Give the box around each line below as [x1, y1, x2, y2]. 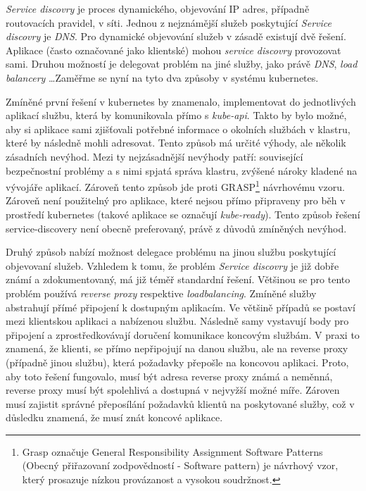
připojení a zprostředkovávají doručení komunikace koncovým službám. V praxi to [6, 327, 360, 342]
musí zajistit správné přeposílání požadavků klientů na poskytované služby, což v [6, 396, 355, 411]
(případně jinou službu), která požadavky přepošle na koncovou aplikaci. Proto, [6, 354, 349, 369]
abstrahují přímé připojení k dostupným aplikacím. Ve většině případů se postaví [6, 299, 355, 314]
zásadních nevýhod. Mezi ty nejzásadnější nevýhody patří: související [6, 149, 303, 163]
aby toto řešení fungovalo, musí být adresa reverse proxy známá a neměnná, [6, 368, 333, 383]
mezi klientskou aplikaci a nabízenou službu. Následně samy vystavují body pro [6, 313, 349, 328]
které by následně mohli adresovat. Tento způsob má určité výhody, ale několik [6, 135, 346, 150]
